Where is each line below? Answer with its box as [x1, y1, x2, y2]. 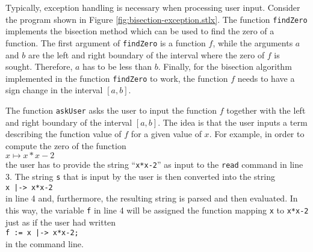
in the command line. [5, 237, 84, 250]
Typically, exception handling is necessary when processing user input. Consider [5, 1, 300, 13]
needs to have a [237, 72, 295, 84]
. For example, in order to [209, 128, 305, 140]
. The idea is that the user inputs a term [158, 115, 308, 128]
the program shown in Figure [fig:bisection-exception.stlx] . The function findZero [5, 13, 308, 25]
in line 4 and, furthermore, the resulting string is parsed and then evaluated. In [5, 192, 298, 204]
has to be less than [82, 60, 152, 73]
